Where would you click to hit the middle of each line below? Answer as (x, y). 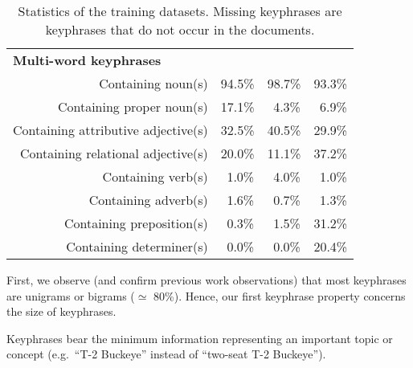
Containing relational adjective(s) (114, 153)
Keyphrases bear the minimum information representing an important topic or (200, 338)
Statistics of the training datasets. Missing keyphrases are (180, 11)
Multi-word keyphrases (87, 60)
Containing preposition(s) (136, 223)
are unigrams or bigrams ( (71, 295)
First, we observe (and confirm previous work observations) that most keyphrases (206, 280)
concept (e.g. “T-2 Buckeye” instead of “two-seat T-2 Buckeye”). (166, 354)
